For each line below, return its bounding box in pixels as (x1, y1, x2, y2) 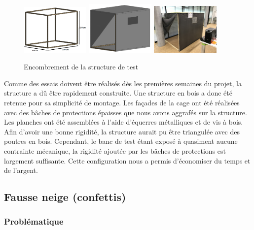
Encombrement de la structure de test (24, 62, 139, 72)
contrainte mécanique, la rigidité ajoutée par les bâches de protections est (4, 146, 226, 156)
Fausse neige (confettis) (4, 189, 126, 204)
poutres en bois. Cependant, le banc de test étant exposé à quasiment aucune (4, 136, 238, 146)
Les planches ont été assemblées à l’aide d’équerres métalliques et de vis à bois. (4, 117, 243, 127)
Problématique (4, 215, 64, 227)
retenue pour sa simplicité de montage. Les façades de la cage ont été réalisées (4, 98, 240, 108)
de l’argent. (4, 165, 38, 175)
